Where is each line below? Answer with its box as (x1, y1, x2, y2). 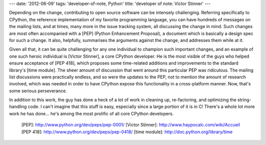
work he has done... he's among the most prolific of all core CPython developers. (9, 110, 174, 116)
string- (237, 97, 251, 103)
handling (9, 104, 27, 109)
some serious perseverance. (9, 88, 67, 94)
